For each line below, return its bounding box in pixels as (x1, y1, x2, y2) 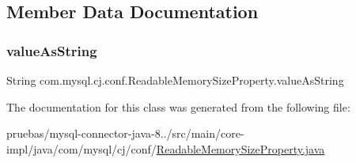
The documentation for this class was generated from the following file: (6, 98, 350, 115)
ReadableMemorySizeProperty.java (156, 140, 325, 157)
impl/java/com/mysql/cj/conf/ (6, 140, 157, 157)
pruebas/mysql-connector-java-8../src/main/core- (6, 125, 244, 142)
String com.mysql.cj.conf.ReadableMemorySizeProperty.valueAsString (6, 72, 344, 88)
